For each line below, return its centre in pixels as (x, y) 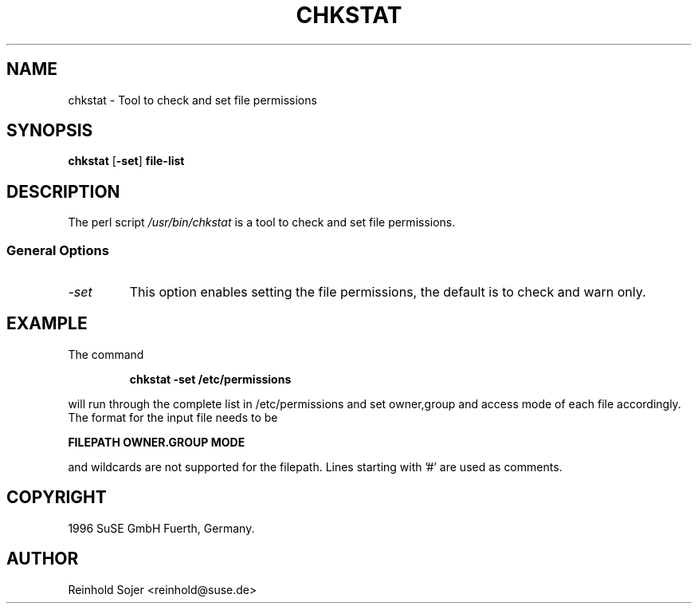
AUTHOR (43, 559)
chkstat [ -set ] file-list (126, 161)
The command (106, 354)
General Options (58, 250)
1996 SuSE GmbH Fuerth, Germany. (161, 528)
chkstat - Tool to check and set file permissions (192, 100)
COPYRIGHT (57, 498)
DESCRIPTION (63, 191)
